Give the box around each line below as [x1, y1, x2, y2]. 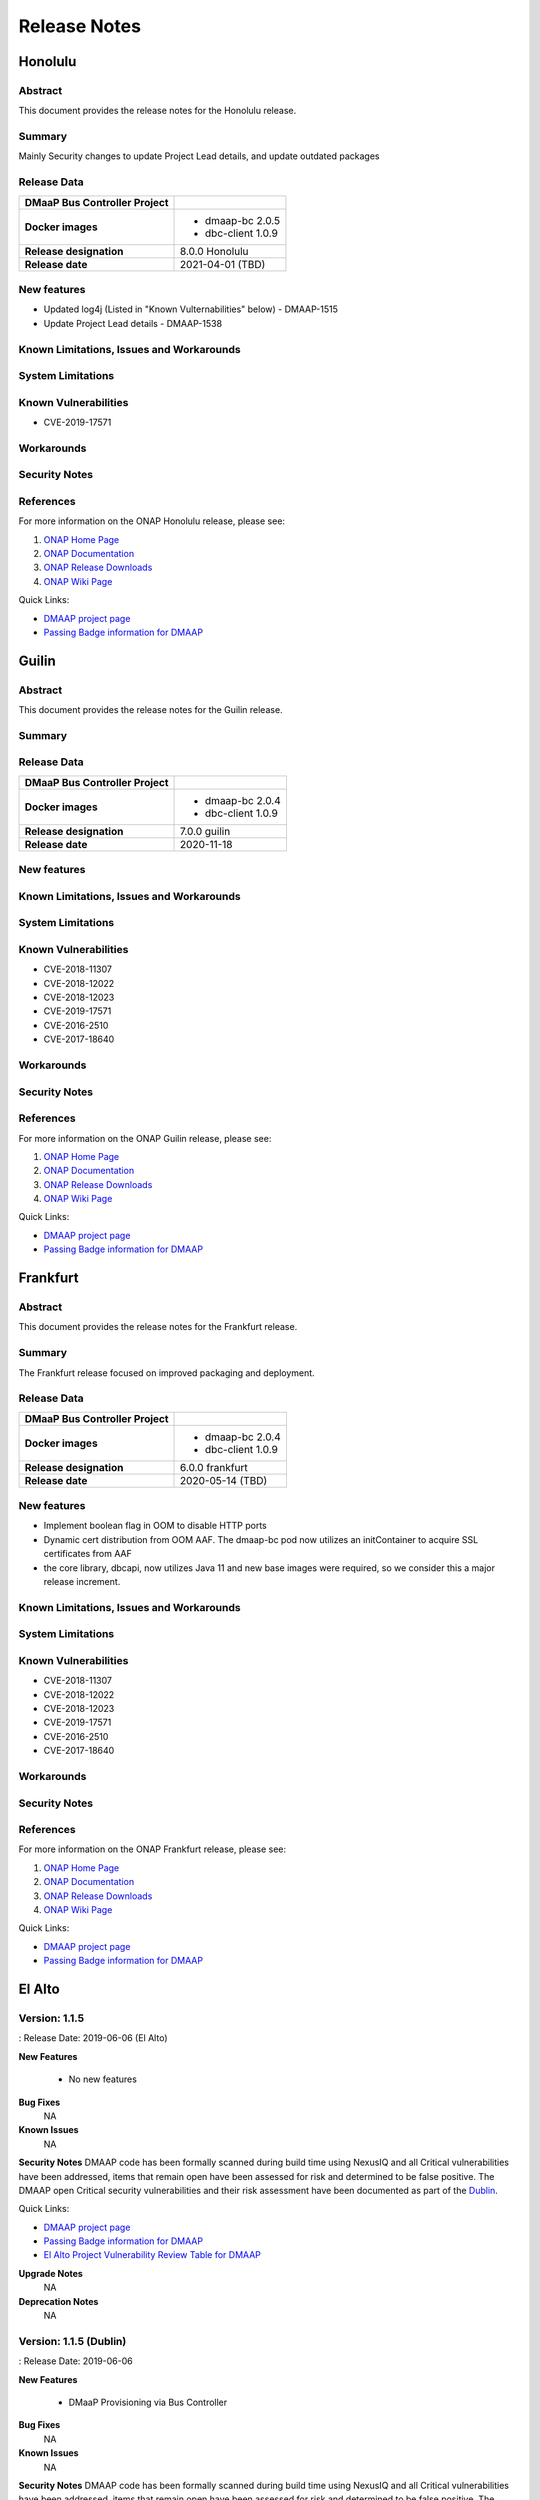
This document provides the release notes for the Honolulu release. [18, 105, 297, 117]
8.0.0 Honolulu [180, 244, 249, 258]
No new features [68, 2073, 137, 2085]
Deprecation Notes [18, 2295, 99, 2307]
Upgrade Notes [18, 2267, 84, 2279]
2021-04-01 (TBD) [180, 257, 266, 271]
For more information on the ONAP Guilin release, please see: [18, 1132, 272, 1144]
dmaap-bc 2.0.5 [205, 213, 280, 227]
